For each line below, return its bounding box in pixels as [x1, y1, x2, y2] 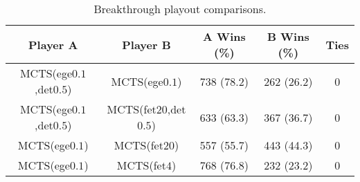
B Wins [267, 28, 309, 44]
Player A [28, 36, 78, 53]
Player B [122, 36, 171, 53]
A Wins [203, 28, 246, 44]
